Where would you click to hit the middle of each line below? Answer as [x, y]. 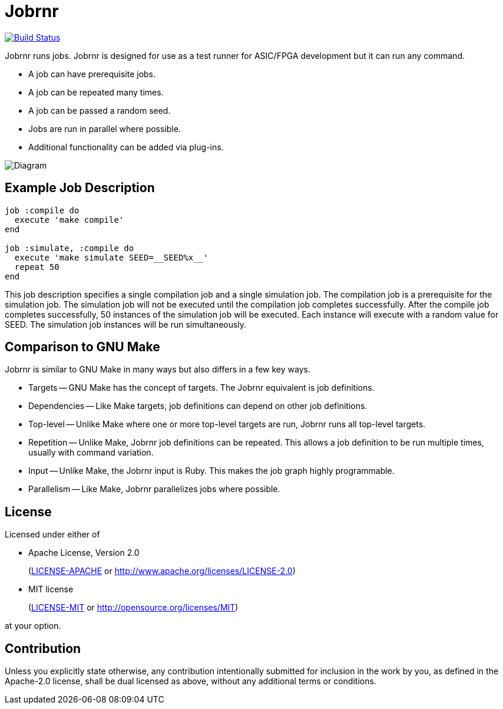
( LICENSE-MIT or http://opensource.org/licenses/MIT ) [133, 608]
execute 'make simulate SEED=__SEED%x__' [111, 257]
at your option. [33, 626]
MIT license [51, 589]
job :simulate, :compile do [70, 248]
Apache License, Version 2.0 [84, 553]
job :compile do [42, 210]
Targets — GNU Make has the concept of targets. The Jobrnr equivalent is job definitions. [201, 388]
